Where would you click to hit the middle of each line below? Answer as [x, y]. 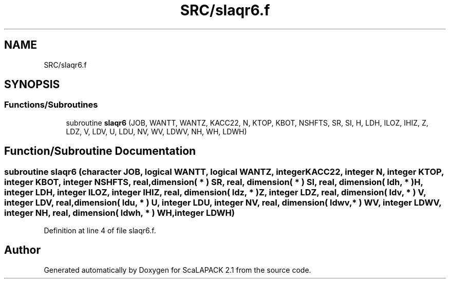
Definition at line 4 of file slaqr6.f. [100, 231]
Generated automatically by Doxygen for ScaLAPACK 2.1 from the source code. [177, 270]
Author [22, 250]
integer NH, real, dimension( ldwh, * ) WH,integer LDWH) [119, 213]
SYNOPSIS [32, 85]
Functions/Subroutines [51, 105]
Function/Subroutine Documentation [100, 151]
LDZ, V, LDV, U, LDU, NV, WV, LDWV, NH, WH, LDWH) [156, 131]
